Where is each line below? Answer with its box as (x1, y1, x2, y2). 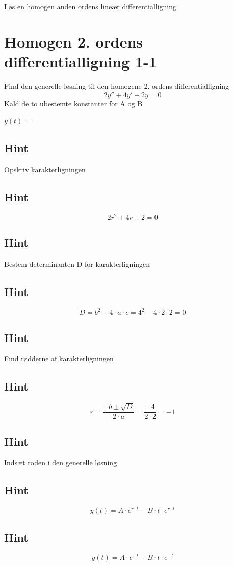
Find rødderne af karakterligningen (4, 353, 114, 364)
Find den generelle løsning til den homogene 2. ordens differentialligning (4, 80, 229, 91)
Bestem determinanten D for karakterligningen (4, 258, 150, 269)
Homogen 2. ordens (4, 31, 143, 52)
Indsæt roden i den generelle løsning (4, 457, 117, 468)
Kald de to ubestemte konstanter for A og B (4, 98, 143, 108)
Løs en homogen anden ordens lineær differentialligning (4, 1, 177, 11)
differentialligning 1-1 (4, 51, 157, 72)
